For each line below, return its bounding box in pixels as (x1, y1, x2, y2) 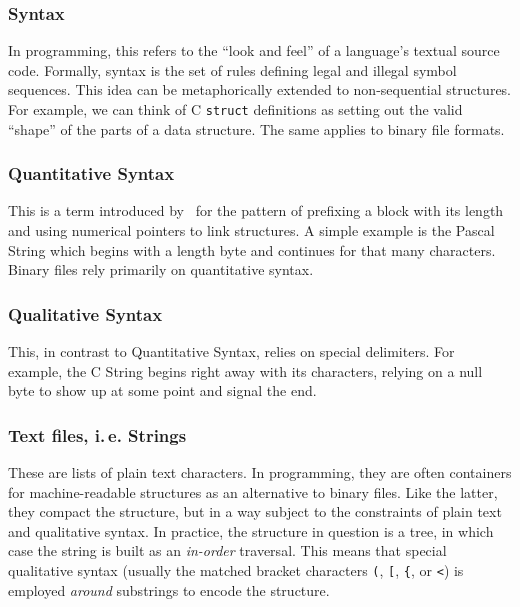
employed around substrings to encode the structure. (8, 579, 330, 600)
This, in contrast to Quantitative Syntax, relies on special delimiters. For (8, 341, 455, 362)
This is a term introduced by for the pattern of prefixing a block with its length (8, 200, 504, 221)
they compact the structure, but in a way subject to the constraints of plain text (8, 501, 502, 522)
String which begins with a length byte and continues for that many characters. (8, 239, 496, 260)
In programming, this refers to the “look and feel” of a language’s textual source (8, 40, 500, 61)
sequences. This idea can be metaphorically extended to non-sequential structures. (8, 79, 512, 100)
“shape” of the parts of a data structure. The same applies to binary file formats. (8, 118, 505, 139)
